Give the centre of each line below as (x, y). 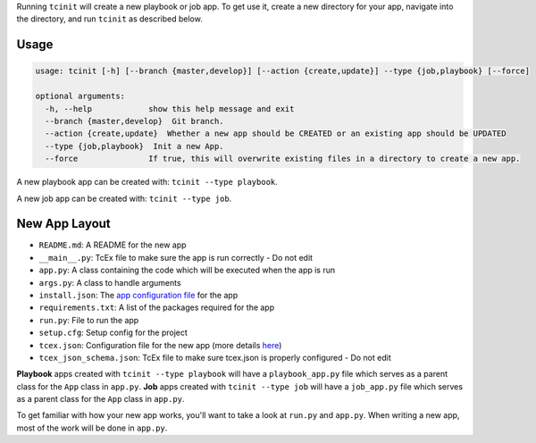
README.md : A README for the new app (113, 245)
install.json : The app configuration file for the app (138, 295)
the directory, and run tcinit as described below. (109, 19)
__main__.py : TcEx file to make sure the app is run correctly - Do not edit (176, 257)
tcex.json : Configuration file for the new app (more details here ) (160, 345)
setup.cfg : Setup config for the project (113, 333)
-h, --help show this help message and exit (170, 109)
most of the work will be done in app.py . (92, 428)
